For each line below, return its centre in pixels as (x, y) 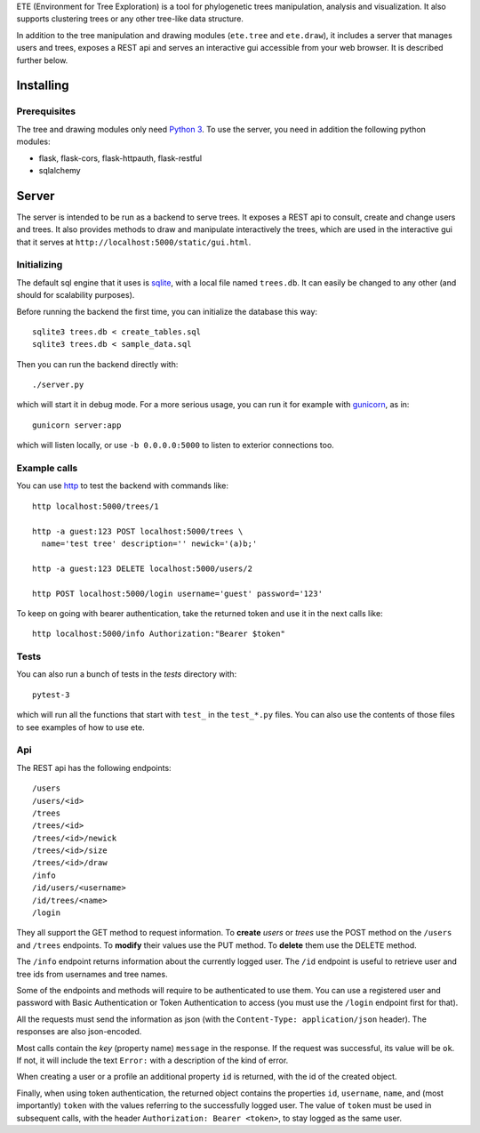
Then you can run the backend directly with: (97, 364)
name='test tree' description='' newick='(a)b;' (149, 543)
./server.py (58, 385)
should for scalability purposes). (76, 295)
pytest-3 (51, 695)
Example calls (47, 468)
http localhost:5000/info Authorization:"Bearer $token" (159, 634)
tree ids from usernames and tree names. (92, 974)
